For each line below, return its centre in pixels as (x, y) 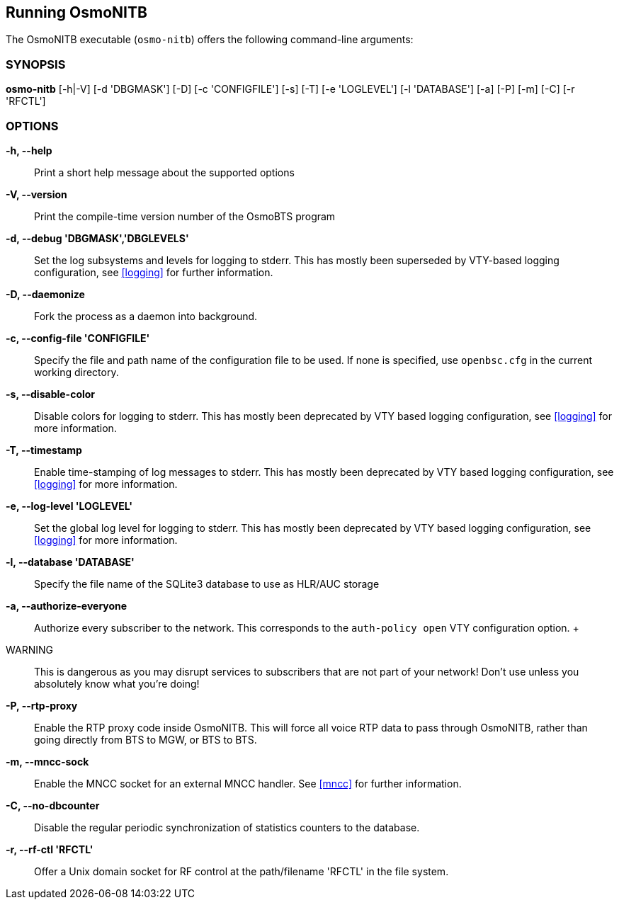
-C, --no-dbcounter (53, 805)
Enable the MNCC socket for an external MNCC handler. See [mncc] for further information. (248, 783)
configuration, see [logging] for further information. (154, 272)
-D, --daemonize (45, 294)
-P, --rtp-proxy (42, 705)
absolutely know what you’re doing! (117, 683)
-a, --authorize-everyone (67, 605)
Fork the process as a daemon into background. (146, 316)
